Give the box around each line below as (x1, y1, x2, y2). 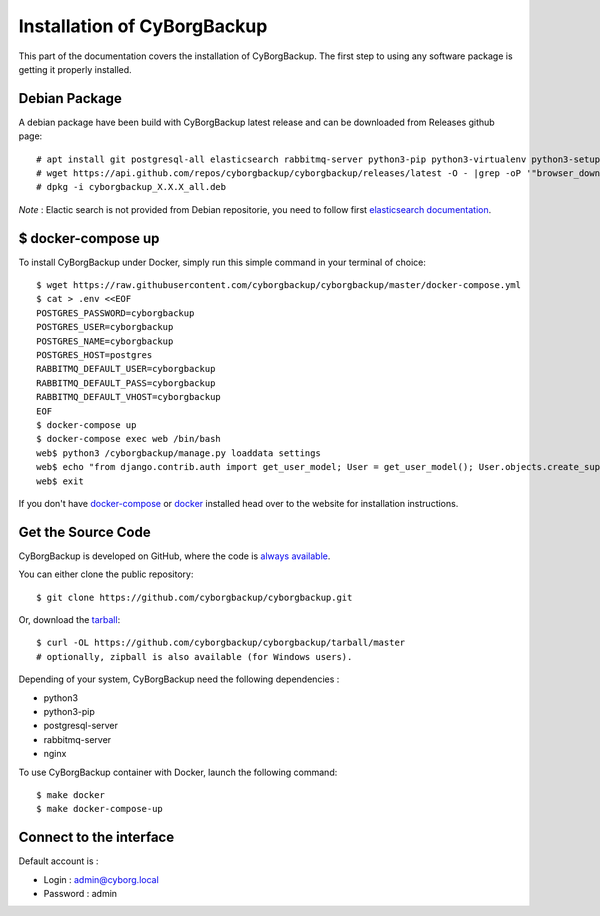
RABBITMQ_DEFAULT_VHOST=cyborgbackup (36, 391, 222, 403)
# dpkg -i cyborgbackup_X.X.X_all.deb (36, 181, 227, 193)
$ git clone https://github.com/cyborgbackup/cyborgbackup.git (36, 591, 353, 603)
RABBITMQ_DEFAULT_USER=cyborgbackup (36, 363, 216, 375)
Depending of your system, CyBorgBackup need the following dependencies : (18, 673, 340, 685)
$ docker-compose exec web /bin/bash (36, 433, 222, 445)
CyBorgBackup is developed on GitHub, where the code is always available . (18, 550, 331, 562)
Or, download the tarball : (18, 614, 121, 626)
